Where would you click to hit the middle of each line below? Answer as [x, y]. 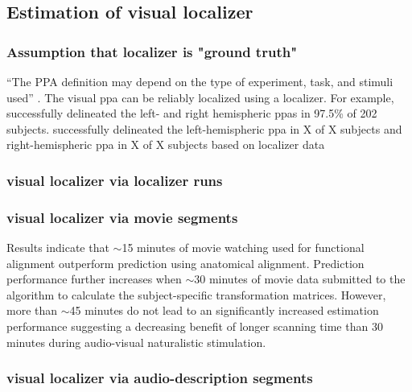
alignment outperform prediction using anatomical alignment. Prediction [185, 263]
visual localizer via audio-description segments [160, 378]
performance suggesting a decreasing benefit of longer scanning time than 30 [195, 326]
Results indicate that [58, 248]
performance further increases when [94, 279]
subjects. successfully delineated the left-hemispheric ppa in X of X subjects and [204, 128]
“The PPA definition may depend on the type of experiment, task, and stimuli [200, 81]
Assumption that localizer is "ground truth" [152, 51]
